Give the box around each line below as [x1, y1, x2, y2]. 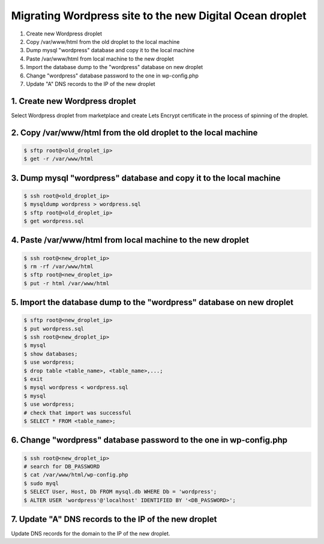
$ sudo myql [23, 480, 59, 486]
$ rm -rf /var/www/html [23, 263, 94, 270]
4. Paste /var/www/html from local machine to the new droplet [11, 235, 249, 246]
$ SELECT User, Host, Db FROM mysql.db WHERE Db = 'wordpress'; [23, 488, 217, 495]
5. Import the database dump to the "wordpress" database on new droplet [11, 297, 294, 307]
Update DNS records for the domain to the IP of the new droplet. [11, 530, 170, 537]
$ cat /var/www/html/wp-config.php [23, 471, 128, 479]
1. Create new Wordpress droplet [11, 96, 136, 106]
